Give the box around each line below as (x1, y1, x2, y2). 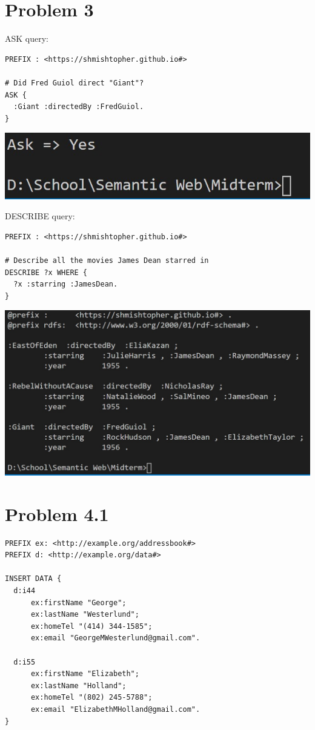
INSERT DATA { (5, 574, 62, 583)
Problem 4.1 (5, 501, 109, 526)
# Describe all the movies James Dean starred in (5, 256, 209, 265)
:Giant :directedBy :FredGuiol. (13, 102, 144, 111)
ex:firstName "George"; (30, 598, 127, 607)
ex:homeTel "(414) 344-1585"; (30, 622, 153, 631)
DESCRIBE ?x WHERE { (5, 268, 88, 277)
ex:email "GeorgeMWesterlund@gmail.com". (30, 634, 201, 643)
